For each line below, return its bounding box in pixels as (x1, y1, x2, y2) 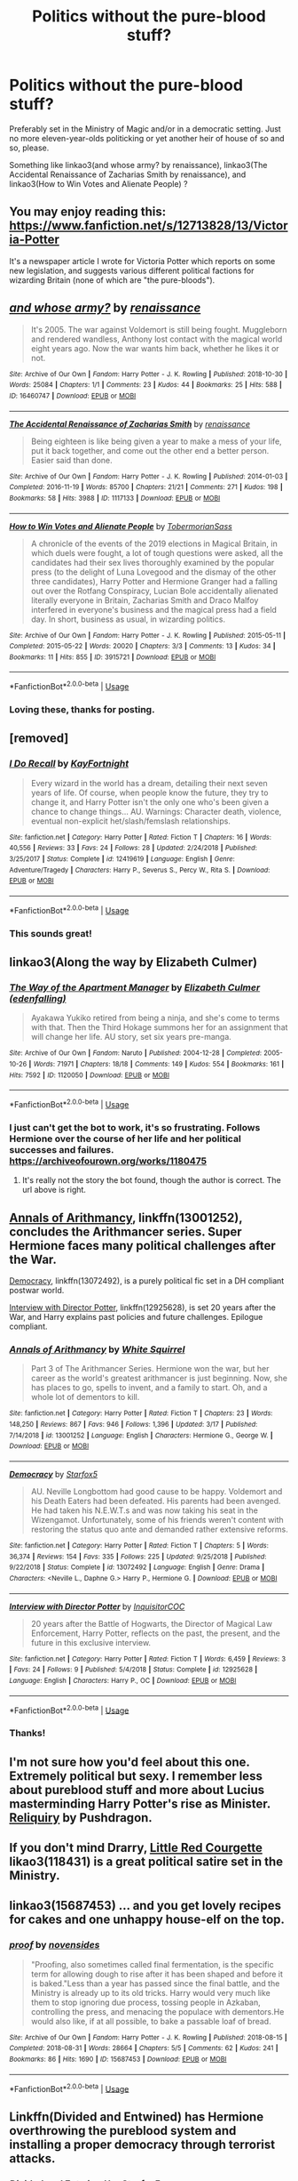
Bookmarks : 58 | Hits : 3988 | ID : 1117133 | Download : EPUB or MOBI (9, 494, 221, 503)
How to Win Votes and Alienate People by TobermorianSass (9, 520, 232, 531)
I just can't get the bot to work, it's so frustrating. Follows (9, 1121, 261, 1133)
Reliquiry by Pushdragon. (9, 1810, 153, 1825)
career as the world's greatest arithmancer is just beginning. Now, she (30, 1372, 288, 1384)
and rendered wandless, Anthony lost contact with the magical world (30, 334, 283, 344)
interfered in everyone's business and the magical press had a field (30, 604, 278, 615)
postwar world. (9, 1285, 65, 1296)
